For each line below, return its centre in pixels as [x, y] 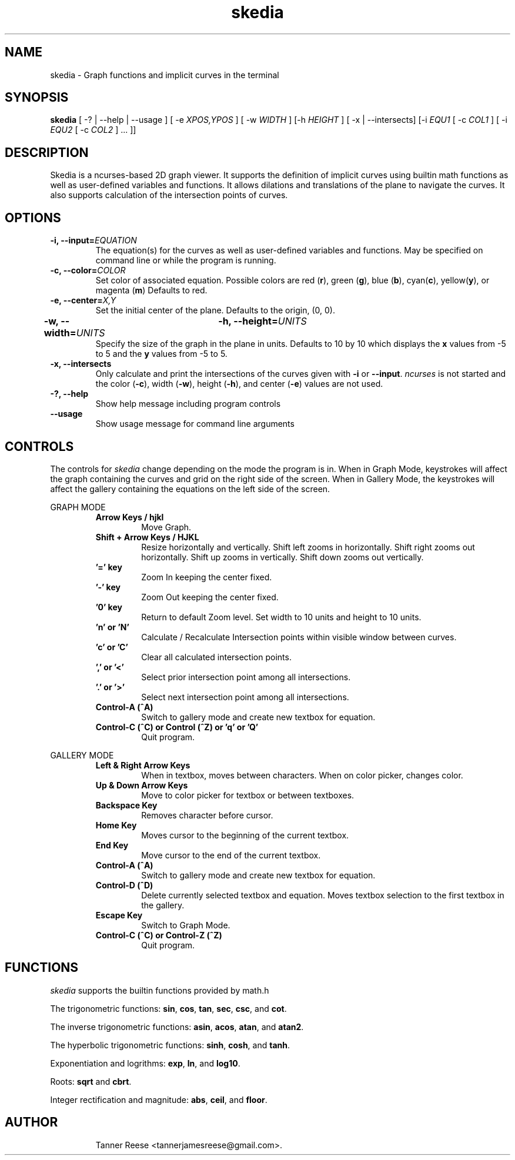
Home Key [116, 825]
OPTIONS [33, 218]
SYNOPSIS [37, 98]
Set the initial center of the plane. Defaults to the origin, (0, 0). [215, 310]
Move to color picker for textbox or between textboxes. [248, 795]
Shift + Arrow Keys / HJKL [147, 537]
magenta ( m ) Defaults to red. [151, 290]
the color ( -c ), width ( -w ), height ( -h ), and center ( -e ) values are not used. [239, 384]
